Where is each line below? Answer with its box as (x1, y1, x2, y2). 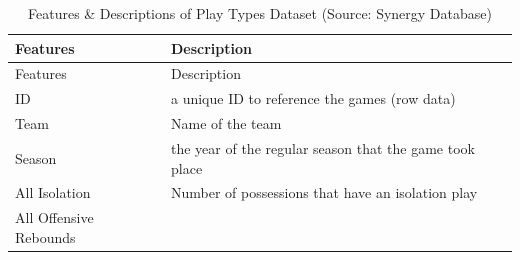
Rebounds (15, 226, 76, 247)
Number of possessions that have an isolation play (171, 182, 478, 203)
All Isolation (15, 182, 91, 203)
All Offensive (15, 207, 94, 228)
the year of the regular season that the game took (171, 137, 475, 158)
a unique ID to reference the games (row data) (171, 88, 456, 109)
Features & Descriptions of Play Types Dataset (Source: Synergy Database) (28, 3, 492, 23)
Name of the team (171, 113, 282, 134)
